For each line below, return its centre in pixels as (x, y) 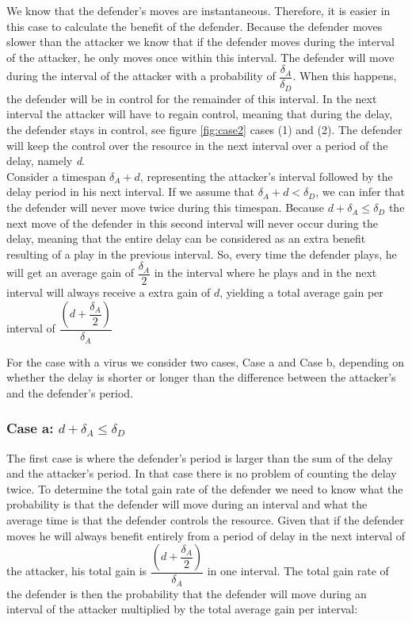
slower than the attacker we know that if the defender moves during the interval (200, 42)
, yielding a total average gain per (301, 292)
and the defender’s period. (70, 392)
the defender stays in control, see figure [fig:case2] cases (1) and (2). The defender (204, 130)
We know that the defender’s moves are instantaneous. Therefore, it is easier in (198, 10)
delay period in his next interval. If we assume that (130, 192)
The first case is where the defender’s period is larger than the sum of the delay (200, 457)
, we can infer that (360, 192)
